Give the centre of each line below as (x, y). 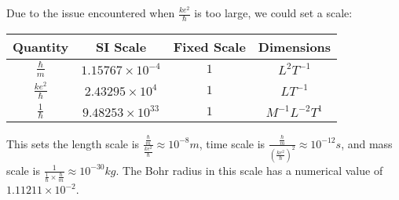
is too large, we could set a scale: (273, 13)
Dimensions (295, 46)
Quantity (41, 46)
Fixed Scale (209, 46)
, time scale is (232, 143)
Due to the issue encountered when (91, 13)
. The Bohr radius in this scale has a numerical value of (249, 170)
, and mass (367, 143)
